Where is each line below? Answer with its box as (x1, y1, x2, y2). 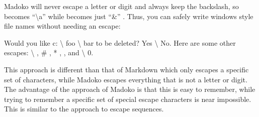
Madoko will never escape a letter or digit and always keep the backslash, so (4, 1, 239, 11)
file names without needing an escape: (4, 21, 121, 31)
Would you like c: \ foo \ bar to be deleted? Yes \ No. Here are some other (4, 37, 236, 48)
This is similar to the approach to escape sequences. (4, 103, 164, 114)
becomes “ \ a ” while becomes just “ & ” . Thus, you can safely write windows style (4, 11, 253, 21)
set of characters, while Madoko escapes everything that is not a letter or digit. (4, 74, 247, 84)
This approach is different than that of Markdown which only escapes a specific (4, 64, 249, 74)
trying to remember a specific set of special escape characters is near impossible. (4, 93, 251, 104)
